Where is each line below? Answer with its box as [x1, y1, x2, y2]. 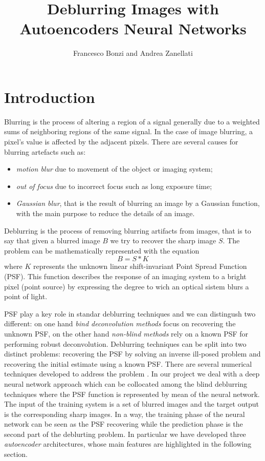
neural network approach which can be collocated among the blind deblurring [4, 378, 248, 389]
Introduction [4, 86, 95, 107]
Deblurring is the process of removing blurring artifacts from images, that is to [4, 225, 251, 236]
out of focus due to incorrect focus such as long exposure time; [16, 180, 212, 191]
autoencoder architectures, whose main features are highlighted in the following [4, 438, 252, 449]
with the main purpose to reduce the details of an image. [16, 208, 195, 218]
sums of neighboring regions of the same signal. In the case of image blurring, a [4, 126, 253, 137]
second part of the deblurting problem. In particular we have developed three [4, 428, 246, 439]
